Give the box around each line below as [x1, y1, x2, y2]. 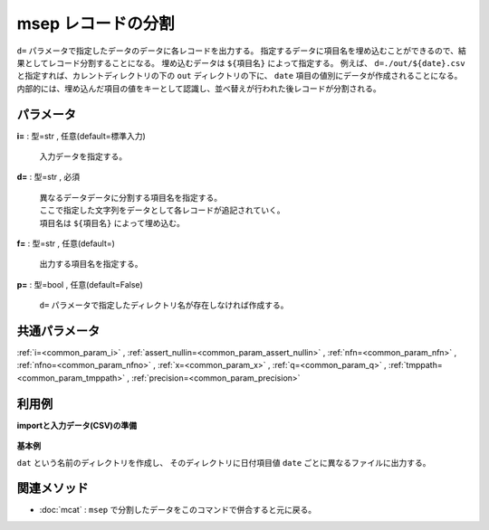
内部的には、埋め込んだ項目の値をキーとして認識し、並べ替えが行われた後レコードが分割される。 [16, 82, 381, 94]
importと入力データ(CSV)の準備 [16, 420, 138, 431]
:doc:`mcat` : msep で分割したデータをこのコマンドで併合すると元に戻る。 [39, 505, 317, 516]
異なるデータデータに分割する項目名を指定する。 [39, 192, 222, 203]
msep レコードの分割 [16, 14, 176, 33]
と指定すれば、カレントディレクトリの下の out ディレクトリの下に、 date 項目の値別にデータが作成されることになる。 [16, 71, 463, 81]
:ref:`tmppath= [388, 360, 443, 371]
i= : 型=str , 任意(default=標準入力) [16, 130, 147, 141]
